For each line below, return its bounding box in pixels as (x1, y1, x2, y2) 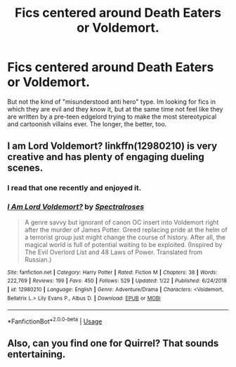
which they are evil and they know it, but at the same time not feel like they (7, 105, 223, 113)
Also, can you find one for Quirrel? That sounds (7, 338, 219, 349)
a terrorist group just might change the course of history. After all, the (24, 233, 226, 241)
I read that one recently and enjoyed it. (7, 183, 142, 193)
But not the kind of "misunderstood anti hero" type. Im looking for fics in (7, 97, 216, 106)
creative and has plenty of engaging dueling (7, 151, 205, 163)
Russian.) (24, 255, 52, 264)
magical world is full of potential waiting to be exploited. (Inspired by (24, 240, 223, 248)
